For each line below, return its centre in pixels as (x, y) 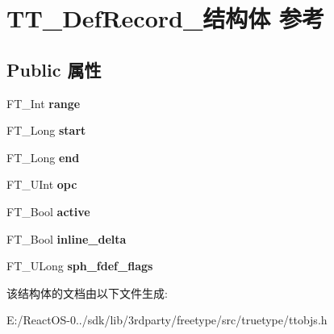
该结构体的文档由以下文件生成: (87, 292)
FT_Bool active (48, 211)
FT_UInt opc (42, 184)
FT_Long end (43, 157)
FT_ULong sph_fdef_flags (80, 266)
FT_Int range (44, 103)
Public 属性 (54, 69)
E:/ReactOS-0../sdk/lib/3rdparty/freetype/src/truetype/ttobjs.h (167, 320)
